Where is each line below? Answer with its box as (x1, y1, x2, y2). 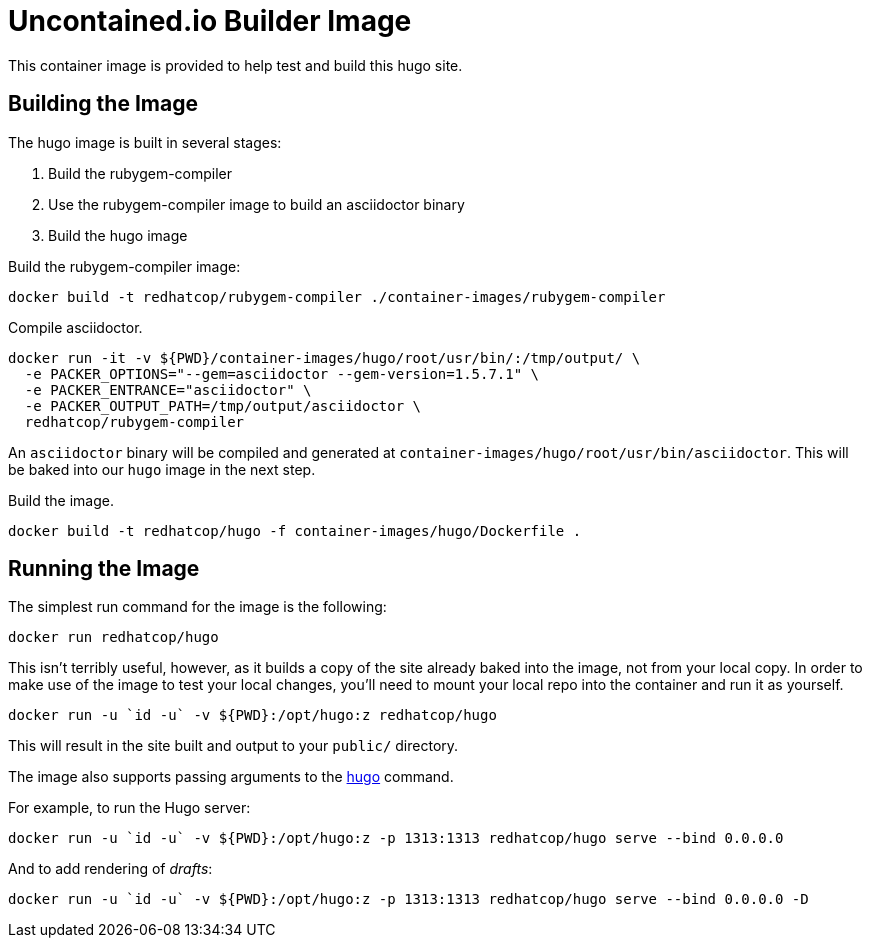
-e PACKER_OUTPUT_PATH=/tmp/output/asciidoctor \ (24, 397, 422, 414)
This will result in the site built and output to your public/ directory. (8, 737, 459, 755)
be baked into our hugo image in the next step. (8, 460, 316, 478)
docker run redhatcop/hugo (8, 629, 219, 646)
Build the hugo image (48, 226, 188, 244)
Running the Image (8, 556, 200, 582)
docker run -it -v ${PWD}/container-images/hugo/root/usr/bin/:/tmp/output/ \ (8, 349, 641, 366)
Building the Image (8, 91, 198, 117)
